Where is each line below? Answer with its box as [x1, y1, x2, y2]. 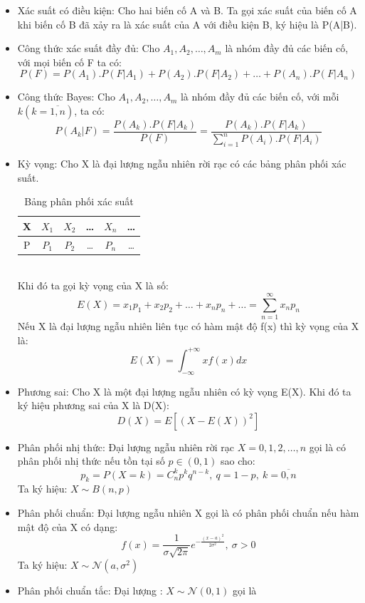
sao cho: [220, 453, 255, 468]
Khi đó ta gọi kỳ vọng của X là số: [17, 278, 169, 293]
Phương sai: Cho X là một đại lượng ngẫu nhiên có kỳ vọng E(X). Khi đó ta [17, 383, 351, 398]
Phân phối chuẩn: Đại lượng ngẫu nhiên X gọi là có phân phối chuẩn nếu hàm [17, 505, 359, 520]
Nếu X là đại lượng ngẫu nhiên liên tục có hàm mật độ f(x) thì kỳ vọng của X [17, 319, 359, 334]
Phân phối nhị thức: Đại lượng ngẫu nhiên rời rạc [17, 439, 235, 454]
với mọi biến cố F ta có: [17, 54, 122, 69]
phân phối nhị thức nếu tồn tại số [17, 453, 165, 468]
